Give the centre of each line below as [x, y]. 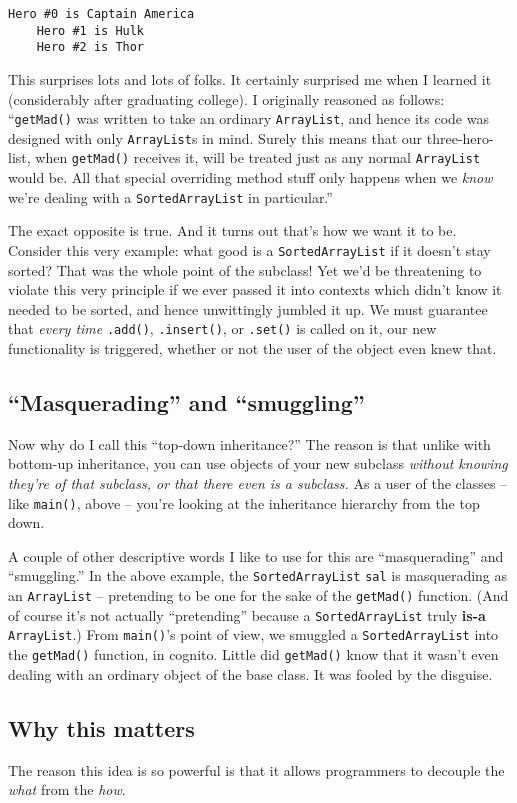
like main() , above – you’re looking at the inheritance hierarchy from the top [244, 502]
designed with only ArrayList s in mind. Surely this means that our [215, 137]
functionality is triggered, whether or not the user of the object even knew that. [252, 348]
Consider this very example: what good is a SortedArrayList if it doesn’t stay [249, 249]
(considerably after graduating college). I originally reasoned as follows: [226, 98]
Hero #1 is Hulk [90, 30]
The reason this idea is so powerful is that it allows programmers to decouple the [256, 769]
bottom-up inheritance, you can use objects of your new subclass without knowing [258, 463]
